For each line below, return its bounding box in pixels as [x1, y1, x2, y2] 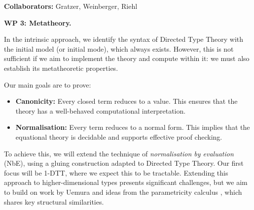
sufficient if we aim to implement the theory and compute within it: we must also [4, 53, 250, 63]
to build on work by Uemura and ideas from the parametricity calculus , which [4, 186, 242, 197]
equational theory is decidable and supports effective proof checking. [15, 131, 222, 142]
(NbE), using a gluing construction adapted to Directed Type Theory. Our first [4, 158, 244, 168]
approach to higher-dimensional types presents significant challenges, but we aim [4, 177, 248, 187]
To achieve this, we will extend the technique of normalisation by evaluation [4, 148, 234, 158]
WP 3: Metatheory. [4, 17, 72, 28]
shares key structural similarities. [4, 196, 104, 207]
